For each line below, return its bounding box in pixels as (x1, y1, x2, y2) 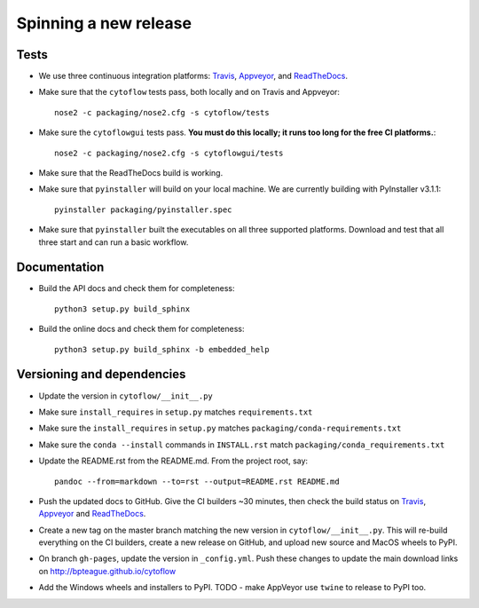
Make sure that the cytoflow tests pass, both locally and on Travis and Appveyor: (38, 87, 341, 98)
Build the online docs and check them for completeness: (38, 324, 245, 335)
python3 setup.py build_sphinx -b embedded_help (54, 344, 270, 354)
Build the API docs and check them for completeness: (38, 283, 235, 294)
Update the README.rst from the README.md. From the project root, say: (38, 455, 309, 466)
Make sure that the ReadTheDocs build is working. (38, 168, 224, 178)
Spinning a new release (16, 13, 192, 33)
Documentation (16, 260, 105, 275)
